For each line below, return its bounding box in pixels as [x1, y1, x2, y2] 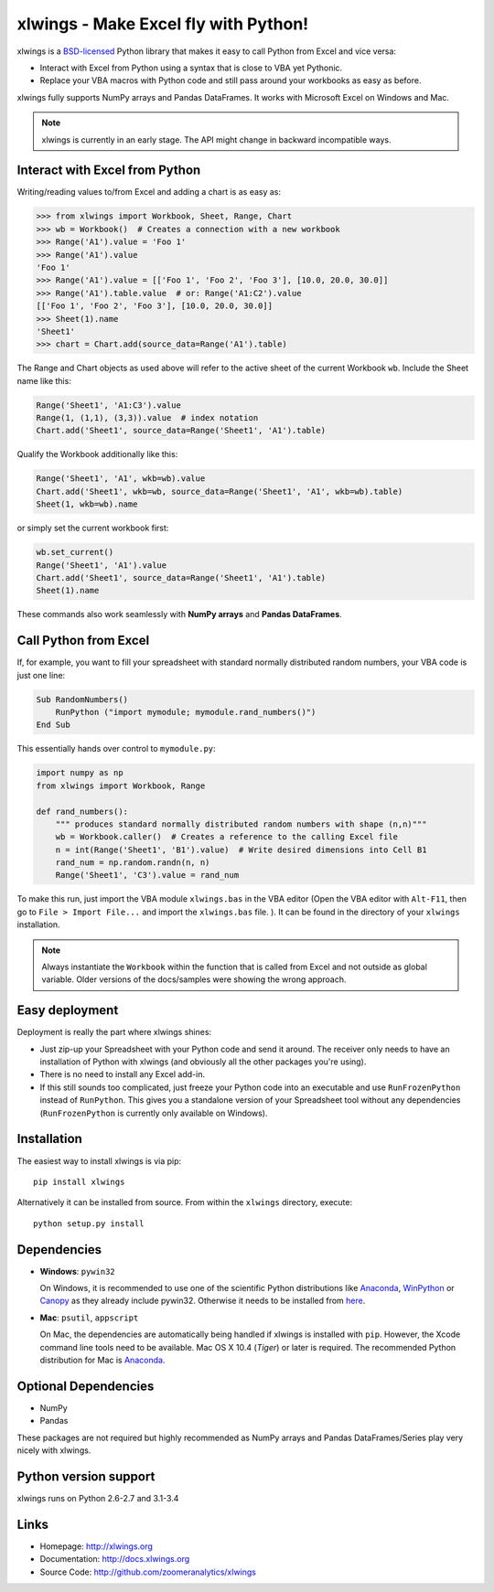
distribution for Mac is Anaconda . [39, 1354, 166, 1365]
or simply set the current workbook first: [16, 522, 169, 534]
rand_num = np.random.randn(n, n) [55, 858, 210, 868]
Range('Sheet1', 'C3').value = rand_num [55, 870, 240, 881]
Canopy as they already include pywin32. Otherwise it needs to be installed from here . [39, 1295, 366, 1307]
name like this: [16, 375, 72, 386]
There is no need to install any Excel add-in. [39, 1069, 206, 1080]
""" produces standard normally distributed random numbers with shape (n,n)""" [55, 818, 427, 829]
